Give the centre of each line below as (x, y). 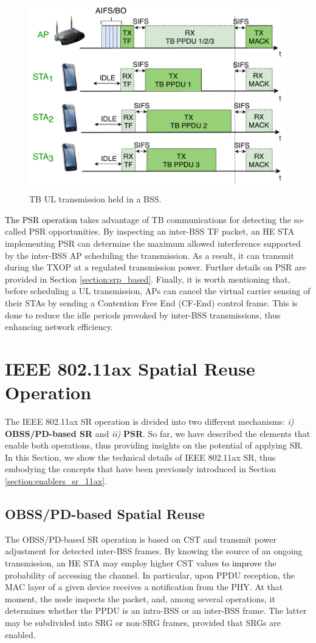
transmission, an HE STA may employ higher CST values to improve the (141, 562)
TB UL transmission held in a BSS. (95, 199)
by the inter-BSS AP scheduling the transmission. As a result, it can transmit (149, 255)
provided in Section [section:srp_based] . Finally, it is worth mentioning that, (148, 279)
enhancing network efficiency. (59, 327)
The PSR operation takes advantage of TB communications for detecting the (148, 219)
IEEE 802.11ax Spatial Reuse (130, 368)
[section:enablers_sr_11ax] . (56, 480)
